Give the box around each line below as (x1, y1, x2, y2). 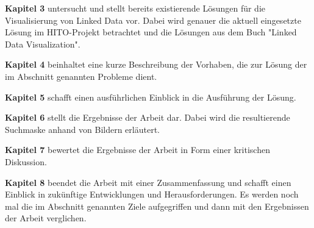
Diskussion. (5, 155, 47, 168)
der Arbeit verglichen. (5, 212, 87, 224)
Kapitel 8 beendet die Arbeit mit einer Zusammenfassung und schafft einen (5, 176, 291, 188)
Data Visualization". (5, 37, 80, 50)
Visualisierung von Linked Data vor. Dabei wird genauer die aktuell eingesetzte (5, 13, 301, 26)
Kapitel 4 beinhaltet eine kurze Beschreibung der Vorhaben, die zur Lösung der (5, 58, 307, 71)
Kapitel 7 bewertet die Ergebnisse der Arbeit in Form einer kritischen (5, 143, 270, 156)
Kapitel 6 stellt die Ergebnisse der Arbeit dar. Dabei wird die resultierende (5, 111, 290, 124)
